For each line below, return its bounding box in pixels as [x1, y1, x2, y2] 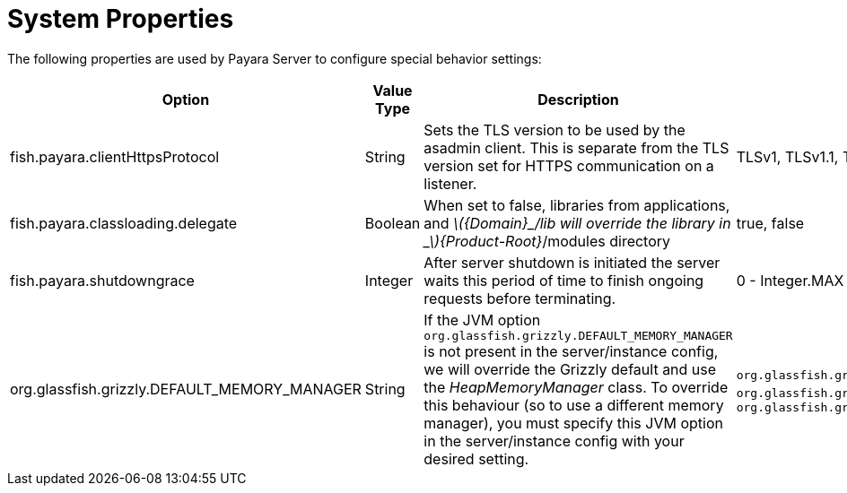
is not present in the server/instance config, [423, 342, 719, 360]
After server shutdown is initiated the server [423, 253, 720, 272]
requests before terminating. [423, 289, 616, 307]
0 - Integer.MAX [736, 271, 844, 290]
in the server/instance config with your [423, 431, 685, 450]
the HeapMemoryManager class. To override [423, 377, 729, 396]
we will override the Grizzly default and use [423, 359, 717, 378]
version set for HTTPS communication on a [423, 156, 714, 175]
